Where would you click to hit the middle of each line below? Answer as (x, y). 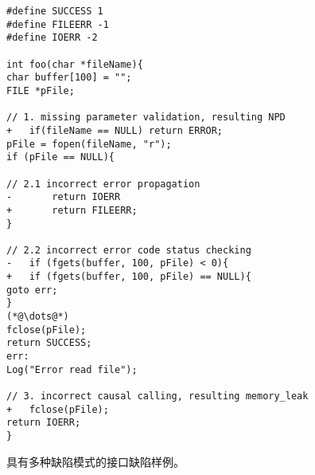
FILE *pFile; (41, 90)
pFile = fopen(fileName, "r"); (89, 144)
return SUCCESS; (49, 343)
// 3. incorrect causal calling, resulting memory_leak (157, 396)
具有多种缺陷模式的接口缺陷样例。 (95, 461)
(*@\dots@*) (38, 317)
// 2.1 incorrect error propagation (103, 184)
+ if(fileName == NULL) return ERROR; (115, 130)
